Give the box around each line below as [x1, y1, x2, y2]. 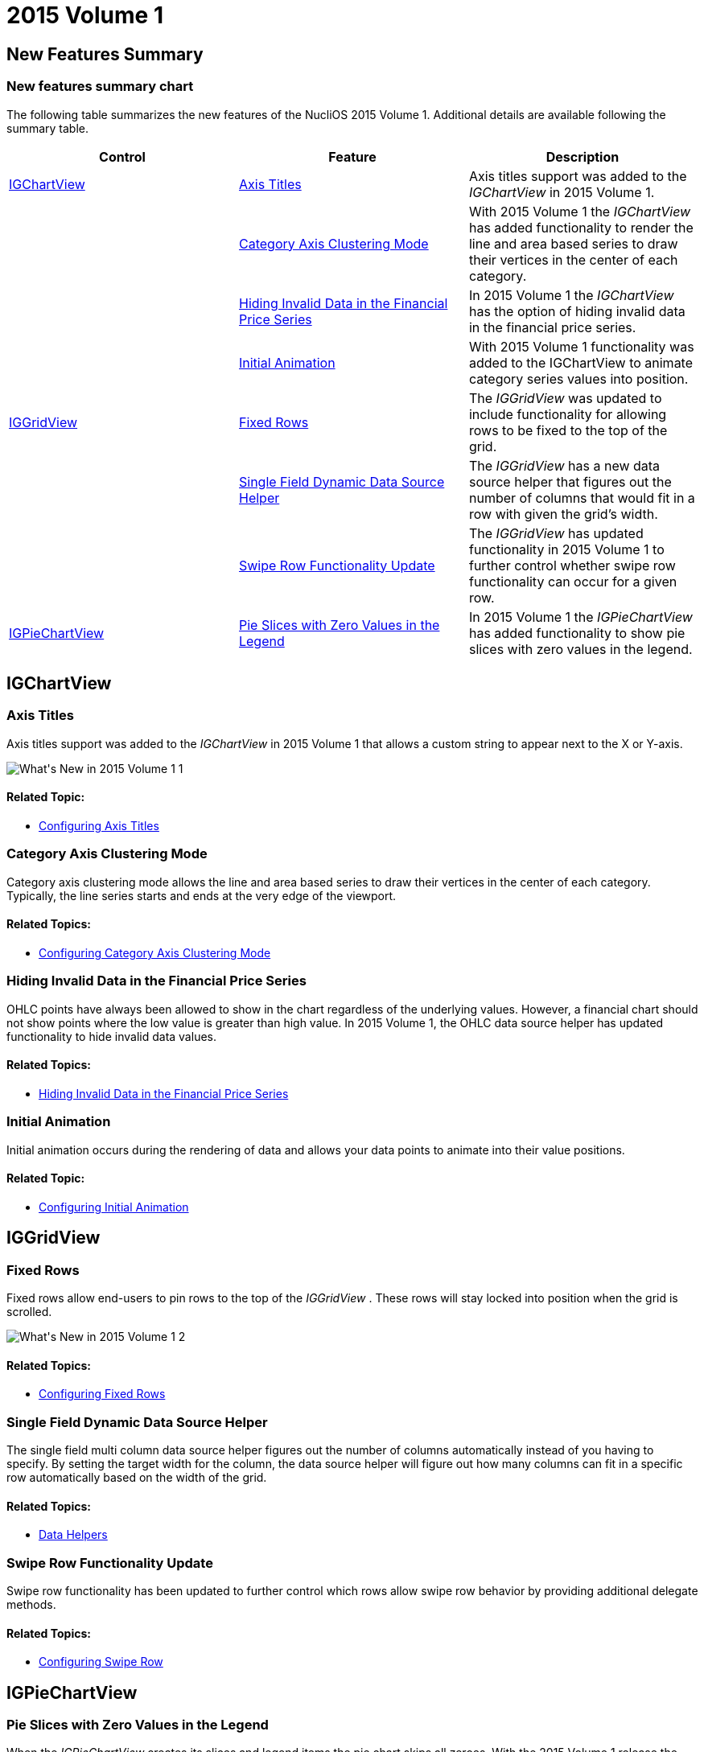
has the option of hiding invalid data [468, 302, 685, 319]
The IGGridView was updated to [468, 389, 662, 406]
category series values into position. [468, 370, 689, 387]
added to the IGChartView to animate [468, 354, 694, 371]
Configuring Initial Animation [39, 1199, 189, 1214]
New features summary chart [6, 78, 194, 95]
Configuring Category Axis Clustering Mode [39, 945, 271, 960]
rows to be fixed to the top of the [468, 422, 668, 438]
